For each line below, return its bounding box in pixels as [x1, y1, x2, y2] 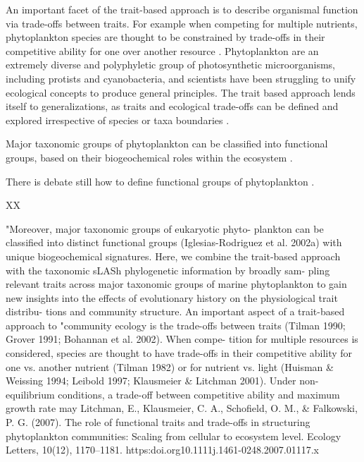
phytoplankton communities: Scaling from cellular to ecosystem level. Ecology [6, 428, 341, 443]
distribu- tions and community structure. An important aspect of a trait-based [6, 304, 345, 319]
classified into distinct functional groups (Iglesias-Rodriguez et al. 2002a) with [6, 235, 342, 250]
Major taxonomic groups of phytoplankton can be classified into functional [6, 136, 328, 151]
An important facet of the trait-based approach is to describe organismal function [6, 2, 358, 16]
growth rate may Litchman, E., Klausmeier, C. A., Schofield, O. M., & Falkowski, [6, 401, 358, 415]
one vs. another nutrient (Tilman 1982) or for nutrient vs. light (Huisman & [6, 359, 334, 374]
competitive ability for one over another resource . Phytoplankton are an [6, 43, 319, 58]
